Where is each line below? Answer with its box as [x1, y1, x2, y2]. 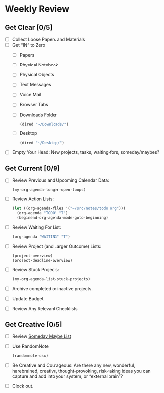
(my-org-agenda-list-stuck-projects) [12, 276, 91, 281]
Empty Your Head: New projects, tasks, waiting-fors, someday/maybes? [12, 149, 160, 155]
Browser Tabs [19, 102, 48, 108]
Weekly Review [5, 3, 70, 15]
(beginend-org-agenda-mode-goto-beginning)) [17, 215, 110, 220]
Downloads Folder [19, 112, 57, 118]
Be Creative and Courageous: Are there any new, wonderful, [12, 362, 135, 368]
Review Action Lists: [12, 196, 54, 202]
